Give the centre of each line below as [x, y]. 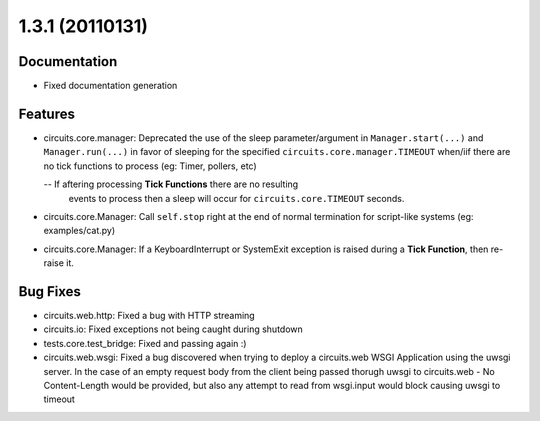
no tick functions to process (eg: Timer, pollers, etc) [150, 166]
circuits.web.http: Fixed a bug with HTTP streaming [149, 315]
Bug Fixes [50, 291]
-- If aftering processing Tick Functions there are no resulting [171, 184]
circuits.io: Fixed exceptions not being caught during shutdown [173, 329]
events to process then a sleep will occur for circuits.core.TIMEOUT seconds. [236, 198]
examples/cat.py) [79, 231]
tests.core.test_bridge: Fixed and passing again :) [145, 343]
